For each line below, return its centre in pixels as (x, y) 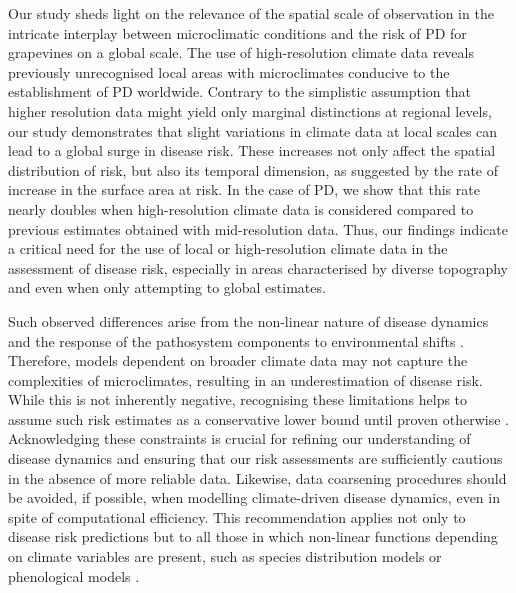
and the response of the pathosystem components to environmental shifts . (236, 340)
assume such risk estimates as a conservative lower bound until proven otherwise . (258, 418)
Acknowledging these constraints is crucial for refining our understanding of (239, 438)
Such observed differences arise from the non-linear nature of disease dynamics (248, 320)
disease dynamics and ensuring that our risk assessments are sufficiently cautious (255, 458)
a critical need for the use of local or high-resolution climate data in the (228, 248)
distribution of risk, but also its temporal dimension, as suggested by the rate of (253, 169)
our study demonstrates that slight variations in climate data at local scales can (253, 130)
